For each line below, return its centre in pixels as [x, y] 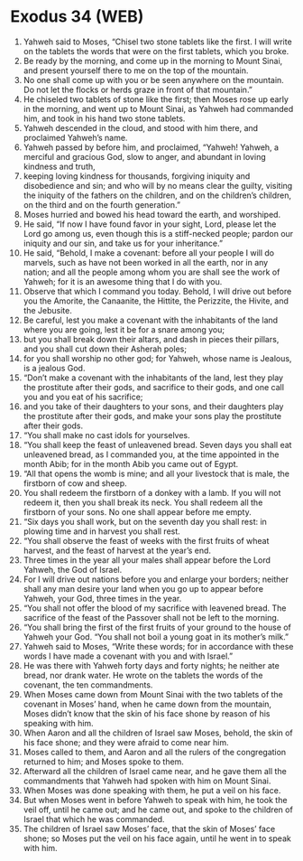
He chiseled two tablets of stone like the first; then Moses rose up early [156, 99]
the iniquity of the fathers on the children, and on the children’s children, [157, 195]
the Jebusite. [48, 310]
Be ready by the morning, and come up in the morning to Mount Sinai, [153, 61]
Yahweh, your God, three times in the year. [102, 598]
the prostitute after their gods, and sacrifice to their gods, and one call [154, 387]
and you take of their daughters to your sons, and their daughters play [153, 406]
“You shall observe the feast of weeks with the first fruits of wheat [146, 540]
